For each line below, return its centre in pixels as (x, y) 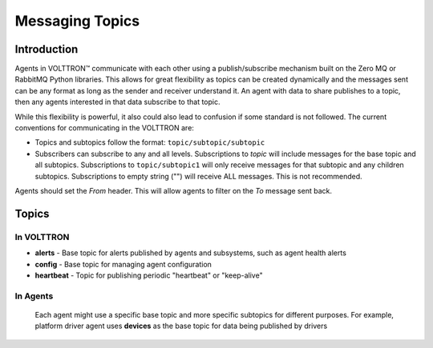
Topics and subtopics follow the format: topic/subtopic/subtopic (150, 142)
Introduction (47, 49)
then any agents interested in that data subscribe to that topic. (117, 102)
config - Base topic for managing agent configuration (123, 264)
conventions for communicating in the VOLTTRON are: (104, 128)
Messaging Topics (77, 21)
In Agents (34, 296)
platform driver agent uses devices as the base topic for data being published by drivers (181, 326)
